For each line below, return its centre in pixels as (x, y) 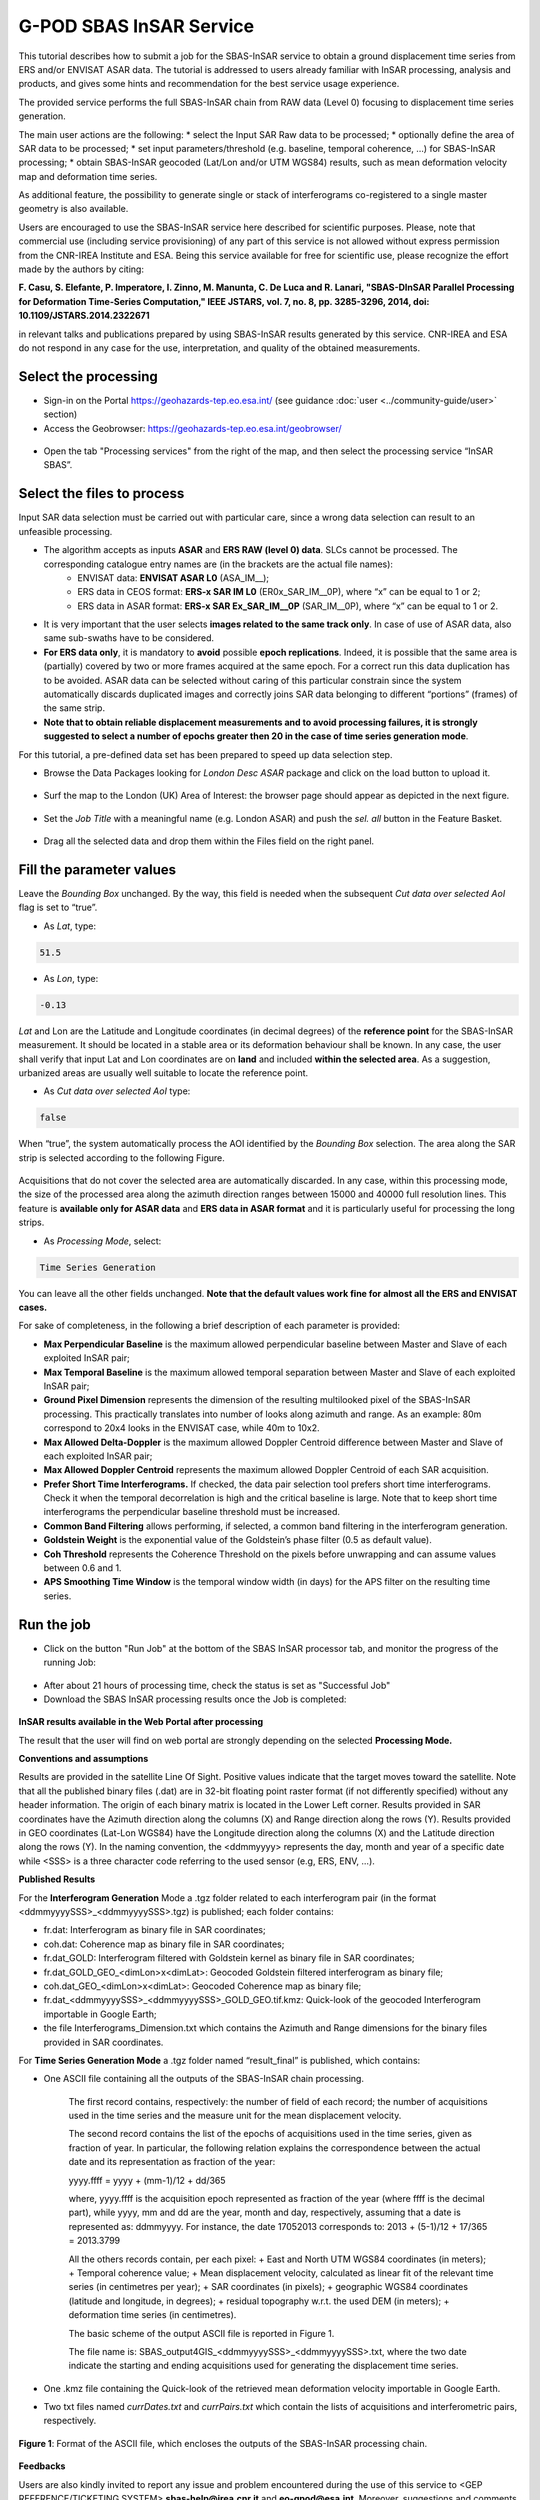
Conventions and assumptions (83, 1759)
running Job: (70, 1662)
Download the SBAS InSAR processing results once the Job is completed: (195, 1699)
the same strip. (74, 708)
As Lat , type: (70, 926)
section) (60, 414)
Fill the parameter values (97, 869)
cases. (33, 1307)
